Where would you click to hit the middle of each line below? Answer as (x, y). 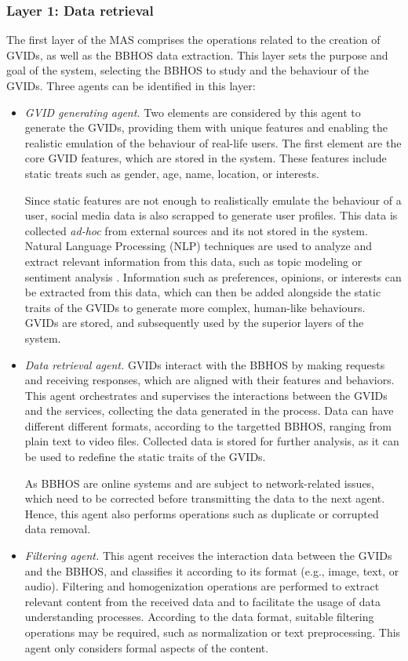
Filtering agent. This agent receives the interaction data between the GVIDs (208, 556)
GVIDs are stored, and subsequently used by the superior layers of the (194, 323)
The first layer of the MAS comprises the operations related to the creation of (193, 40)
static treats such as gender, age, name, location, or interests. (172, 173)
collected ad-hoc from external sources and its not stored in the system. (196, 230)
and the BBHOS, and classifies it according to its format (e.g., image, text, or (212, 570)
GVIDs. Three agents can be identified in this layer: (131, 85)
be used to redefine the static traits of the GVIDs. (145, 457)
